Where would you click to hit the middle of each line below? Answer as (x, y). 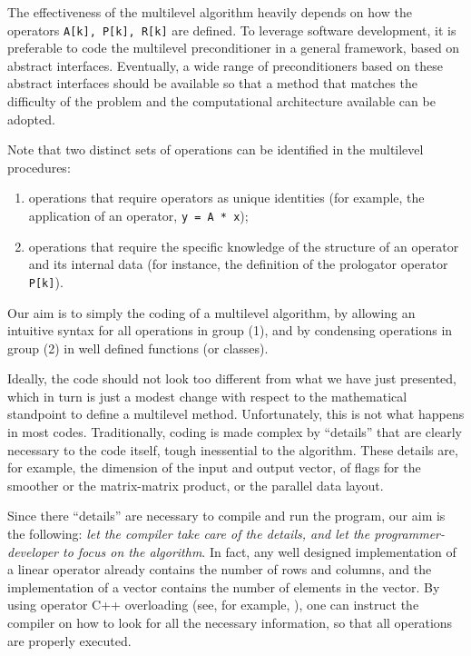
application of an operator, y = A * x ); (138, 215)
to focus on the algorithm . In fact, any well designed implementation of (260, 551)
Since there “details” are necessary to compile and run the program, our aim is (226, 516)
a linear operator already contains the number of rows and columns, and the (220, 569)
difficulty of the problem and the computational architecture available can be (221, 101)
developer (33, 551)
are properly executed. (69, 640)
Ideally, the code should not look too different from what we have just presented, (232, 378)
